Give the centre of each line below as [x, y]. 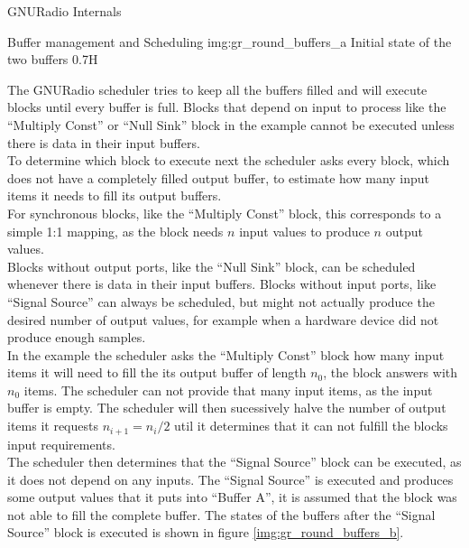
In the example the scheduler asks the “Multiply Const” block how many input [226, 354]
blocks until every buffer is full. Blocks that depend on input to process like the [227, 107]
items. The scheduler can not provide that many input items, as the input [228, 390]
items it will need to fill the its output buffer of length [157, 372]
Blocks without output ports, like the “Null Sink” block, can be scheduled [212, 266]
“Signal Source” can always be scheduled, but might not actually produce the [221, 301]
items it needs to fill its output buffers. [115, 195]
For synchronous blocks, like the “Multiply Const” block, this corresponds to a [225, 213]
